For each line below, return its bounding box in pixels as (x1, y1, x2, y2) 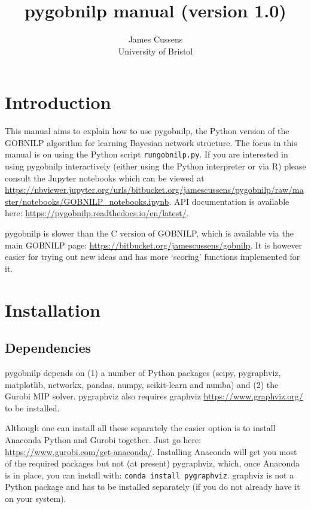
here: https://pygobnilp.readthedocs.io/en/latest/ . (5, 207, 189, 219)
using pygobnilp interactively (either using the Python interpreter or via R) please (5, 160, 306, 172)
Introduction (5, 90, 111, 114)
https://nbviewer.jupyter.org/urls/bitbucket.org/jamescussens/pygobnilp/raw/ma (5, 183, 304, 196)
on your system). (5, 492, 66, 505)
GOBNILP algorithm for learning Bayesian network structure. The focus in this (5, 136, 297, 149)
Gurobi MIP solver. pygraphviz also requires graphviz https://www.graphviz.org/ (5, 390, 303, 402)
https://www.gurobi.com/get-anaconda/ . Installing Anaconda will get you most (5, 445, 297, 458)
